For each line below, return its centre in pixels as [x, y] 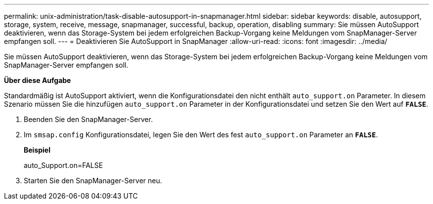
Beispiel [37, 150]
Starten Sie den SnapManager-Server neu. [93, 181]
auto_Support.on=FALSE [64, 165]
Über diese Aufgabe [38, 80]
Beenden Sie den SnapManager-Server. [88, 119]
